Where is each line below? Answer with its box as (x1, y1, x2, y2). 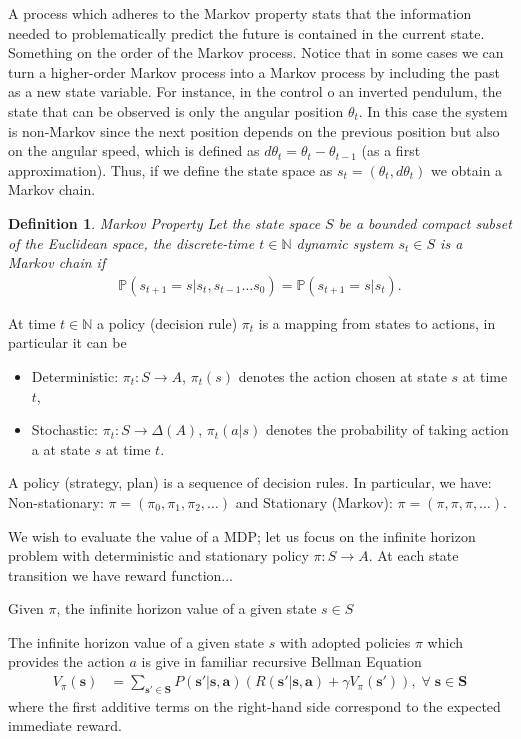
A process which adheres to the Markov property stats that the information (8, 3, 472, 23)
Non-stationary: (8, 491, 104, 512)
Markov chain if (8, 252, 106, 273)
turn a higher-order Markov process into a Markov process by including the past (8, 61, 500, 82)
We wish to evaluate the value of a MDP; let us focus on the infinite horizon (8, 525, 476, 546)
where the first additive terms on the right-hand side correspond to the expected (8, 695, 501, 716)
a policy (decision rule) (97, 312, 238, 333)
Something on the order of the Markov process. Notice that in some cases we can (8, 42, 504, 63)
